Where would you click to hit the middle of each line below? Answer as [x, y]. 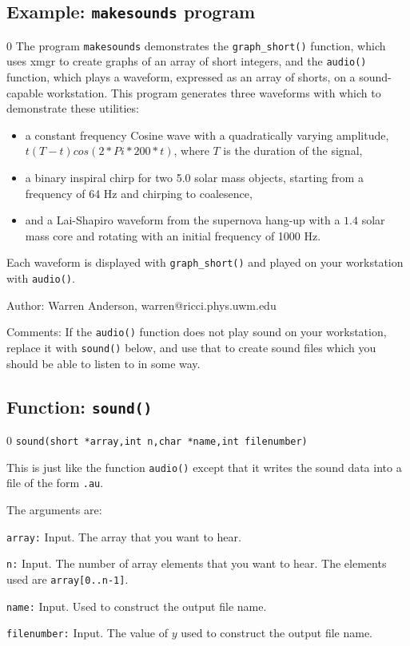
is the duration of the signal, [293, 151]
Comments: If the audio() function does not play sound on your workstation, [197, 332]
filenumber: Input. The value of [88, 633]
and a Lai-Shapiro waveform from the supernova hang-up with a [183, 220]
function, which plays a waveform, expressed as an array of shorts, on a [181, 77]
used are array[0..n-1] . [68, 579]
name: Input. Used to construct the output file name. [137, 606]
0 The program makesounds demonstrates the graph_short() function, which [196, 45]
